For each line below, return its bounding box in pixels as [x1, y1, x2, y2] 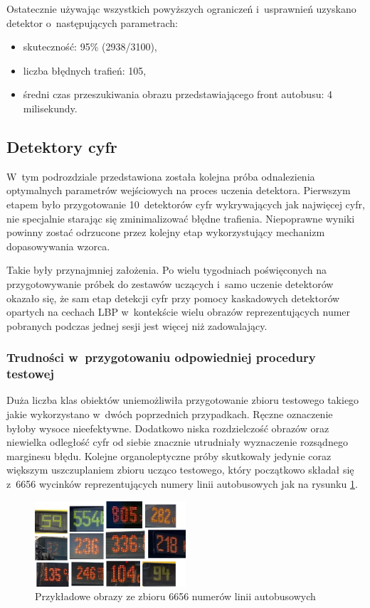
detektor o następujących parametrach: [6, 15, 178, 30]
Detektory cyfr [6, 135, 117, 157]
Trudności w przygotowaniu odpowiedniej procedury [6, 348, 316, 366]
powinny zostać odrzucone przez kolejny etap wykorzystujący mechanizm [6, 225, 325, 240]
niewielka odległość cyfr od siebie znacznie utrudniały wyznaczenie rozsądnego [6, 434, 348, 449]
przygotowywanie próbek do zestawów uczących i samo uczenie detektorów [6, 276, 334, 291]
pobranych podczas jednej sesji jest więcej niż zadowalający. [6, 318, 268, 333]
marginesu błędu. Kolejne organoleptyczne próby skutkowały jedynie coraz [6, 448, 332, 463]
